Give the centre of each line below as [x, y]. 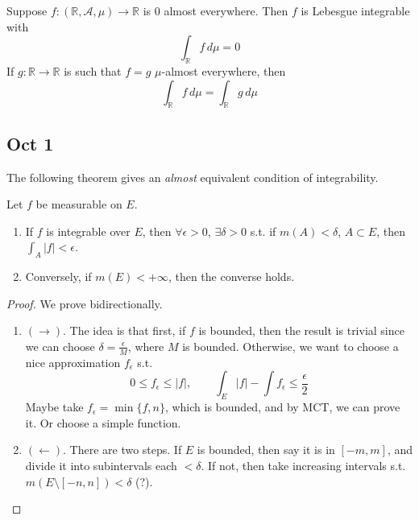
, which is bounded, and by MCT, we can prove [282, 407]
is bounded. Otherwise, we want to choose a [290, 346]
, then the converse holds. [231, 277]
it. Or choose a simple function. [103, 422]
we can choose [60, 346]
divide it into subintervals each [101, 465]
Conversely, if [58, 277]
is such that [93, 70]
